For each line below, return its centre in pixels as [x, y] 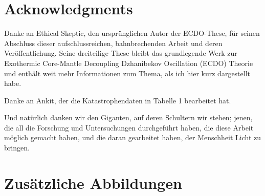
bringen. [17, 148]
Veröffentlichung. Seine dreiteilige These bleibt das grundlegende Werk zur [121, 53]
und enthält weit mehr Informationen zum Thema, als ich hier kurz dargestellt [127, 73]
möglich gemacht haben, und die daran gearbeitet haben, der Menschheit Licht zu [133, 137]
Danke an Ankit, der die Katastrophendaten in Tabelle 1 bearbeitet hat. [118, 100]
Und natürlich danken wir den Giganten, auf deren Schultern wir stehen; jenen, [128, 117]
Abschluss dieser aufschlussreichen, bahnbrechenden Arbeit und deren [113, 43]
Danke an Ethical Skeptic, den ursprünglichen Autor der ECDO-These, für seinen [132, 33]
